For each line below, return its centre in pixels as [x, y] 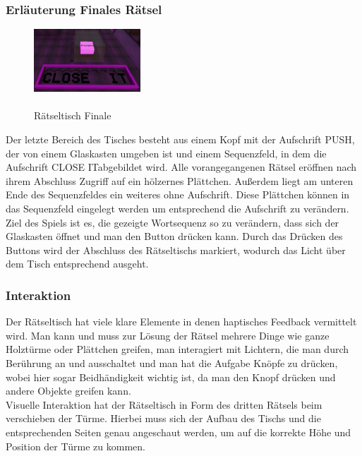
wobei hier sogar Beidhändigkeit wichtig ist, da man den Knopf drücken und [171, 377]
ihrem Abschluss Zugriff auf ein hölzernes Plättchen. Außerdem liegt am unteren [180, 180]
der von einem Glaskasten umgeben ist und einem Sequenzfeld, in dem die [166, 153]
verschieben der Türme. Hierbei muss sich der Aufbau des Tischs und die [163, 418]
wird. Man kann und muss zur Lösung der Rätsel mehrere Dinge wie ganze [168, 335]
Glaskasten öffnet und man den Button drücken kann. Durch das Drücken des [174, 236]
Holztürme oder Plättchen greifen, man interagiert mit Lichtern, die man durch [177, 349]
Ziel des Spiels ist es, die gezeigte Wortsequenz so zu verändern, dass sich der [173, 222]
